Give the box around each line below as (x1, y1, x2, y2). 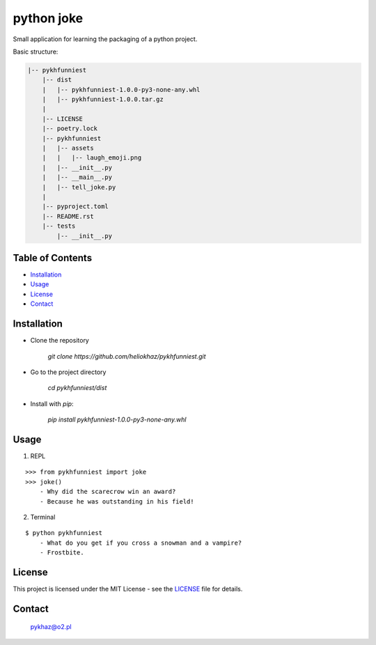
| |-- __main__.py (42, 173, 113, 181)
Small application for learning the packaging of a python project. (13, 35, 198, 43)
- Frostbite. (39, 549, 84, 557)
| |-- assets (42, 144, 94, 153)
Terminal (30, 513, 56, 521)
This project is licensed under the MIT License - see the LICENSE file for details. (13, 585, 243, 593)
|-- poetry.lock (42, 125, 97, 132)
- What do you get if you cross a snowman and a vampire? (39, 538, 242, 547)
